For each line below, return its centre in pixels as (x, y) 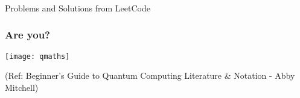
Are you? (28, 35)
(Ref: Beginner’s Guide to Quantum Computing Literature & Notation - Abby (150, 75)
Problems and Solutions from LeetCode (78, 8)
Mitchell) (22, 87)
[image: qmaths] (37, 56)
